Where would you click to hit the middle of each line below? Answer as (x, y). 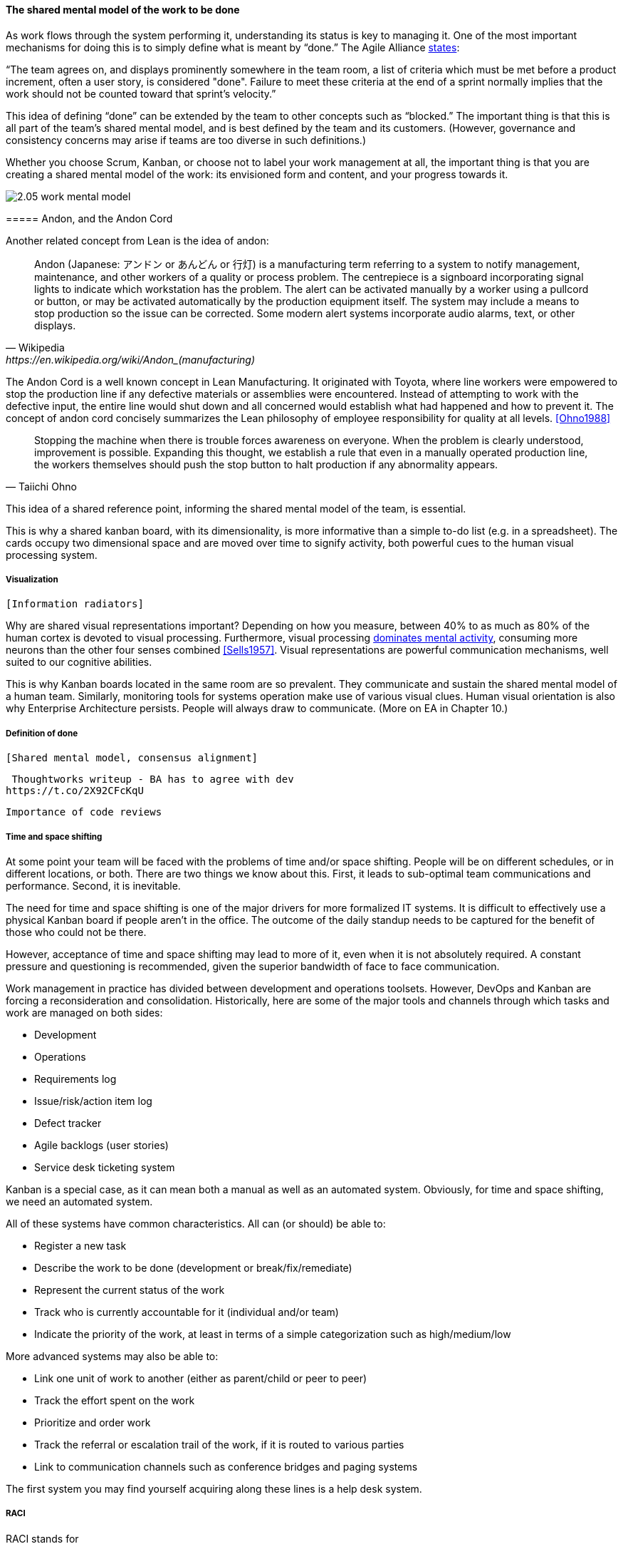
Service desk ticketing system (105, 1167)
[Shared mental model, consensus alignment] (132, 758)
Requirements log (75, 1079)
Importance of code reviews (84, 812)
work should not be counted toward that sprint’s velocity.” (141, 93)
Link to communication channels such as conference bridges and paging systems (226, 1466)
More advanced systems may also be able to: (112, 1356)
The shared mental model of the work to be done (123, 10)
